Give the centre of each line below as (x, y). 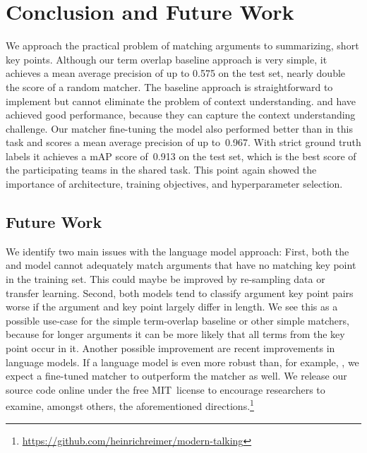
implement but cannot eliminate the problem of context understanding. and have (181, 101)
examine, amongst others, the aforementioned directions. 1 (130, 405)
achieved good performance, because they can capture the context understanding (181, 115)
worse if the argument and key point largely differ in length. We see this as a (172, 307)
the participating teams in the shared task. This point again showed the (161, 170)
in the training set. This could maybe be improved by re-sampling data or (166, 279)
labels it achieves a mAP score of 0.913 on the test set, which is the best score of (181, 156)
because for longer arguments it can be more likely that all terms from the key (175, 334)
